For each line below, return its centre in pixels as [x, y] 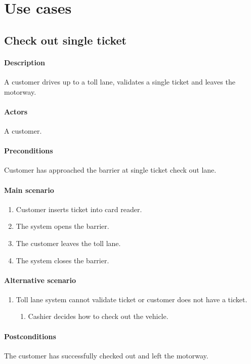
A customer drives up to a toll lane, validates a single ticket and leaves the [120, 81]
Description [25, 62]
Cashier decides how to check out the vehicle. [98, 316]
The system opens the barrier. [62, 226]
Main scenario [29, 190]
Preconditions [29, 151]
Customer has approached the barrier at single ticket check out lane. [110, 170]
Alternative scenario [40, 280]
